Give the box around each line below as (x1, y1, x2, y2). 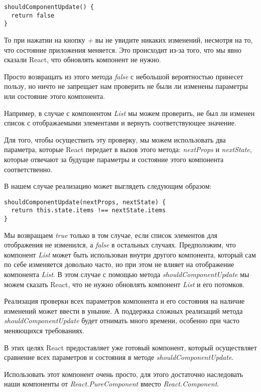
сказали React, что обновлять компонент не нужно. (4, 54, 161, 65)
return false (11, 12, 55, 19)
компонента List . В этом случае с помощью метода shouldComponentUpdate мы (4, 269, 249, 280)
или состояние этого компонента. (4, 90, 105, 101)
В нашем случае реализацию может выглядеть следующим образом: (4, 181, 212, 191)
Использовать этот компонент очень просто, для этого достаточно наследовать (4, 368, 243, 379)
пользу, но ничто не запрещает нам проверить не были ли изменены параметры (4, 81, 248, 91)
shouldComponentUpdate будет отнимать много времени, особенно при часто (4, 315, 240, 326)
